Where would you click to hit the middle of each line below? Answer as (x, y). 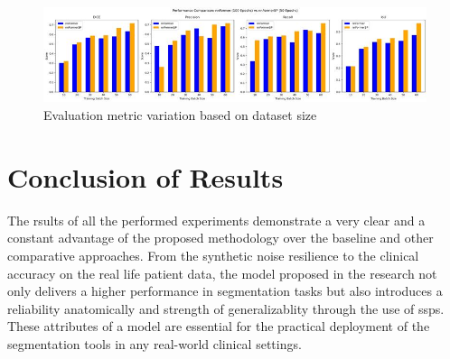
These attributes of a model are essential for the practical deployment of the (219, 326)
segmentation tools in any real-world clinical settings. (155, 343)
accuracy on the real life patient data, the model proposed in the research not (222, 273)
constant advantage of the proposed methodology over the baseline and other (220, 238)
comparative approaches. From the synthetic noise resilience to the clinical (213, 255)
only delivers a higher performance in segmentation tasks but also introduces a (225, 291)
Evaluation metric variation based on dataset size (180, 115)
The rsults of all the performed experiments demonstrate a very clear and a (216, 220)
